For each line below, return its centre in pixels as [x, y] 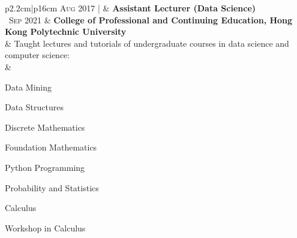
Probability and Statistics [52, 187]
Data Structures [34, 107]
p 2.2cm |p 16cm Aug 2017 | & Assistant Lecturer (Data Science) [130, 8]
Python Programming [45, 167]
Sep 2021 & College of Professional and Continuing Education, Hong [151, 19]
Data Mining [28, 87]
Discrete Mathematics [45, 127]
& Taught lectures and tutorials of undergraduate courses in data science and [147, 43]
